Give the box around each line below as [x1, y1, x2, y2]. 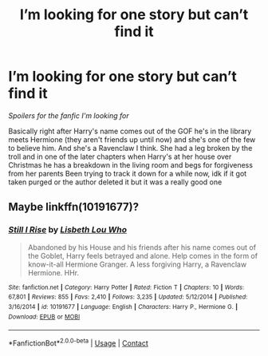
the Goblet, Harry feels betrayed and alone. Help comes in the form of [27, 251, 258, 260]
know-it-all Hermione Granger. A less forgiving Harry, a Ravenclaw [27, 259, 247, 269]
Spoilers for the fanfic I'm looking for [8, 110, 129, 121]
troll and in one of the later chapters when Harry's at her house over [8, 152, 232, 161]
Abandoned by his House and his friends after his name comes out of [27, 242, 257, 252]
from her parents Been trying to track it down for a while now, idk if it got [8, 168, 247, 178]
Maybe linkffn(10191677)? [8, 200, 140, 214]
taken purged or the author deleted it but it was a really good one [8, 177, 223, 187]
